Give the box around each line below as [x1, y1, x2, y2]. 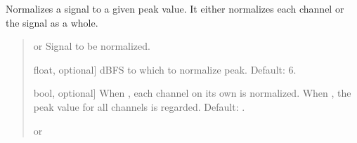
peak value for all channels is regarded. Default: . [33, 99, 245, 114]
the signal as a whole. [6, 15, 98, 29]
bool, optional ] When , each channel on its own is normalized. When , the [33, 86, 351, 100]
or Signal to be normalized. [33, 39, 150, 53]
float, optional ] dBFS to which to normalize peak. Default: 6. [33, 62, 297, 76]
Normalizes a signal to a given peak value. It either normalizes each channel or [6, 1, 344, 15]
